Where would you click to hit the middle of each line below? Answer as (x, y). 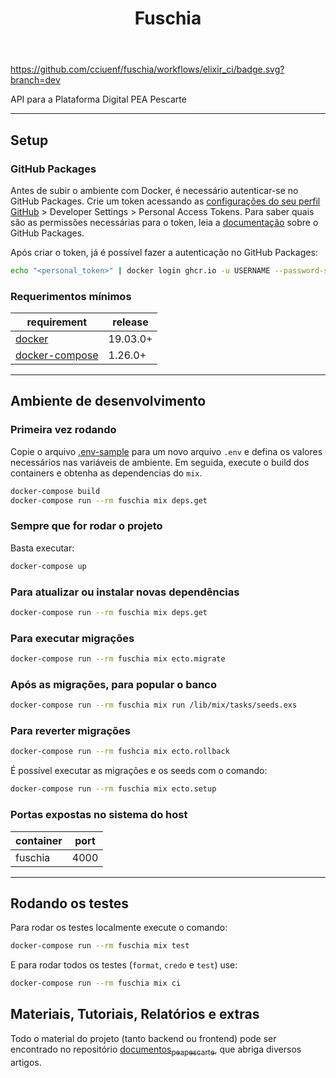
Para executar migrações (72, 638)
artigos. (26, 1062)
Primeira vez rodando (63, 430)
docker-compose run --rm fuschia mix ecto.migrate (118, 659)
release (130, 322)
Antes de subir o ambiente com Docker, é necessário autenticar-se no (154, 190)
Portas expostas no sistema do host (99, 815)
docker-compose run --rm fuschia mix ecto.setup (113, 789)
